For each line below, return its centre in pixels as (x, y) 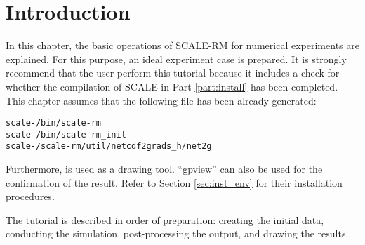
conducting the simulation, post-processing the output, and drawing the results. (177, 233)
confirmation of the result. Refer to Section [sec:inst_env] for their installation (174, 182)
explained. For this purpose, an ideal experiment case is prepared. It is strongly (176, 59)
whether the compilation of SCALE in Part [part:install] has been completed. (172, 86)
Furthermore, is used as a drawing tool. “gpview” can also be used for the (164, 169)
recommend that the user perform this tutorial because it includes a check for (173, 73)
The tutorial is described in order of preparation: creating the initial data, (165, 219)
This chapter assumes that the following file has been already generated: (161, 100)
